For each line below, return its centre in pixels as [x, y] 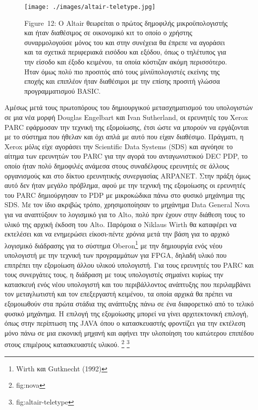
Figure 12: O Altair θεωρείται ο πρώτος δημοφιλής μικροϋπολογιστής [126, 23]
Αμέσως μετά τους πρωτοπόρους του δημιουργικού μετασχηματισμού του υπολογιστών [129, 107]
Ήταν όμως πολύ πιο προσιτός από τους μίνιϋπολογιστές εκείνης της [122, 71]
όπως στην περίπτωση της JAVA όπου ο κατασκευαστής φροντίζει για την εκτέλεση [125, 323]
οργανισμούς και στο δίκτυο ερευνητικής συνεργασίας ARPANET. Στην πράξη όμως [128, 175]
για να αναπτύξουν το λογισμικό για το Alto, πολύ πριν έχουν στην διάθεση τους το [125, 214]
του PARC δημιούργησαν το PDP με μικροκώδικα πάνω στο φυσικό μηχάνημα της [125, 195]
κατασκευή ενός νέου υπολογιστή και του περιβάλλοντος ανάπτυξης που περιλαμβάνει [128, 284]
